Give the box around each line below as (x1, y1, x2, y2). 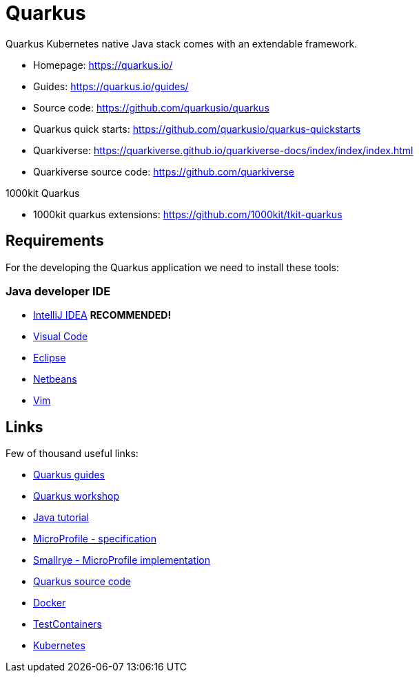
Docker (33, 597, 66, 609)
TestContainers (33, 618, 102, 631)
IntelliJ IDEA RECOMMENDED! (33, 309, 172, 321)
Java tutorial (33, 511, 89, 524)
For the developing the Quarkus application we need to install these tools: (6, 261, 339, 273)
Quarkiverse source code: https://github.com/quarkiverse (33, 165, 295, 178)
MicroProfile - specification (33, 533, 156, 545)
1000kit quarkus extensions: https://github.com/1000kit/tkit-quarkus (33, 208, 343, 220)
